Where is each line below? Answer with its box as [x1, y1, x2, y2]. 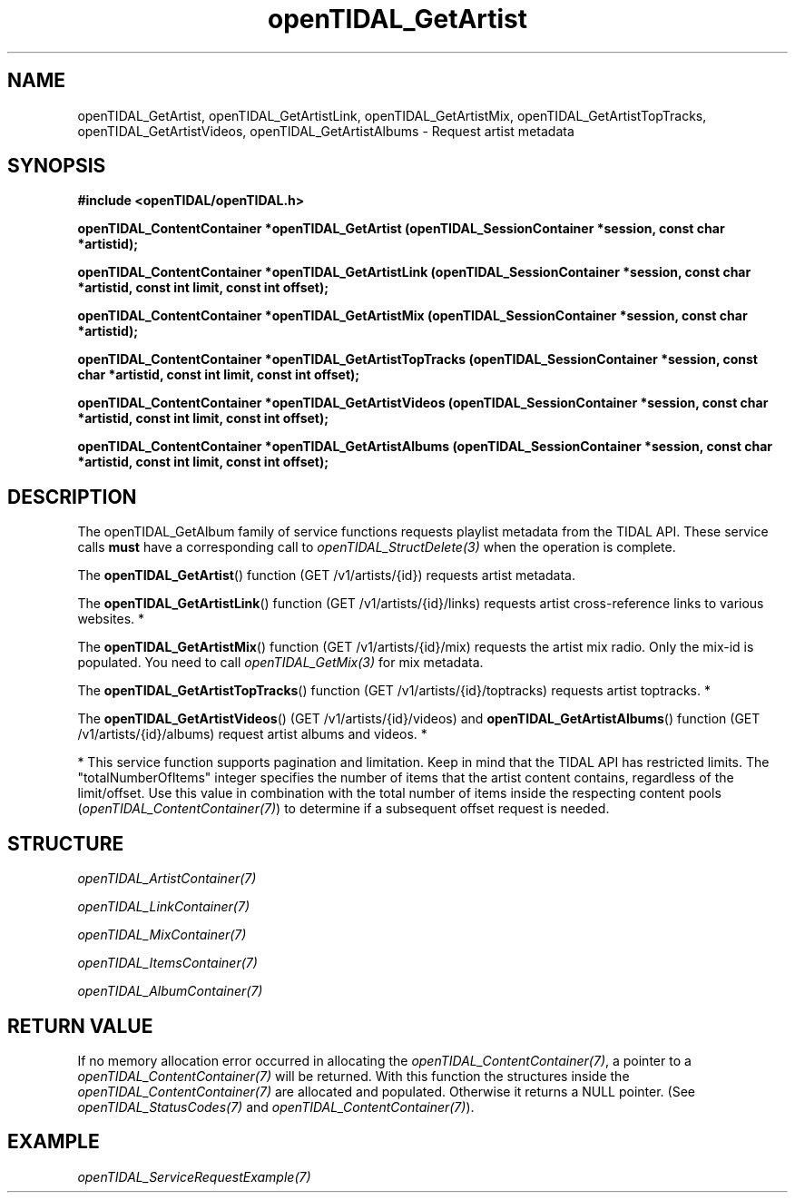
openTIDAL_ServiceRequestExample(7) [77, 1168, 311, 1185]
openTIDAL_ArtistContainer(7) [77, 870, 257, 887]
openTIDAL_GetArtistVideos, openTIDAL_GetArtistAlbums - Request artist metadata [77, 123, 574, 139]
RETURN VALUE [7, 1014, 153, 1038]
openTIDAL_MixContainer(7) [77, 927, 247, 943]
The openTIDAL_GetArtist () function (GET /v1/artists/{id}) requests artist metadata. [77, 567, 575, 584]
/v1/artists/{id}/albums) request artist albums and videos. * [77, 726, 427, 743]
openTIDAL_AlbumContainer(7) [77, 983, 263, 999]
